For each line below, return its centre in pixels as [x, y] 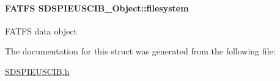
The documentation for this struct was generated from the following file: [140, 51]
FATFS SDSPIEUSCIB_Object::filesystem [97, 8]
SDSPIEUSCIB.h [37, 71]
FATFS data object [41, 31]
